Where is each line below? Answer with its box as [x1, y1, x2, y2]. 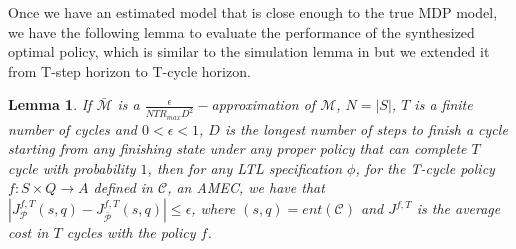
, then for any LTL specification [147, 157, 343, 178]
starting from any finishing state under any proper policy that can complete [8, 138, 467, 159]
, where [191, 198, 236, 219]
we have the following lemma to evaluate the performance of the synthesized [8, 21, 475, 42]
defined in [93, 177, 153, 198]
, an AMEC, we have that [167, 177, 325, 198]
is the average [416, 198, 501, 219]
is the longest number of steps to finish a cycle [224, 118, 508, 139]
